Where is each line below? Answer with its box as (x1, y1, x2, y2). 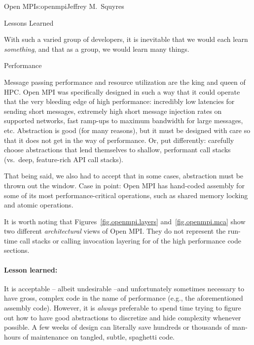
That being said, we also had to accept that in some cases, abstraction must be (4, 171, 244, 181)
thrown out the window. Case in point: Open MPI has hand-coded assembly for (4, 180, 245, 190)
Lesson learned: (4, 264, 58, 275)
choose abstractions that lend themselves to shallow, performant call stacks (4, 144, 231, 155)
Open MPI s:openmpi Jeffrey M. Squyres (4, 1, 124, 11)
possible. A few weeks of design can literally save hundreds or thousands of (4, 322, 230, 332)
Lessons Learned (4, 17, 54, 28)
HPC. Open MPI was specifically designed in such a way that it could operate (4, 86, 240, 97)
